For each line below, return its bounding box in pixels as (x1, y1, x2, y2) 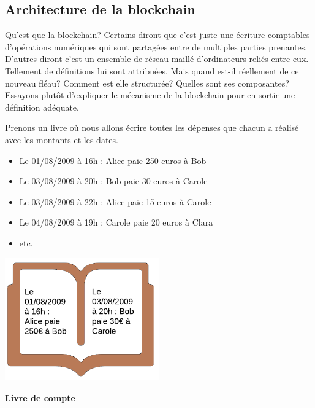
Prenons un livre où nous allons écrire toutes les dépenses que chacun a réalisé (5, 121, 299, 134)
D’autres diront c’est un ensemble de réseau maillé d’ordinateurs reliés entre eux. (5, 52, 309, 65)
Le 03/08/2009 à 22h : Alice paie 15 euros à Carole (19, 195, 211, 208)
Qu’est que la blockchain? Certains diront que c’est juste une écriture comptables (5, 28, 310, 41)
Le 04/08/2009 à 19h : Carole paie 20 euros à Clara (19, 216, 213, 229)
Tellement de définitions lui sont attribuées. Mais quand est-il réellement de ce (5, 64, 299, 77)
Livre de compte (5, 391, 75, 404)
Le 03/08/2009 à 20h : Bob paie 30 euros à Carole (19, 175, 208, 187)
